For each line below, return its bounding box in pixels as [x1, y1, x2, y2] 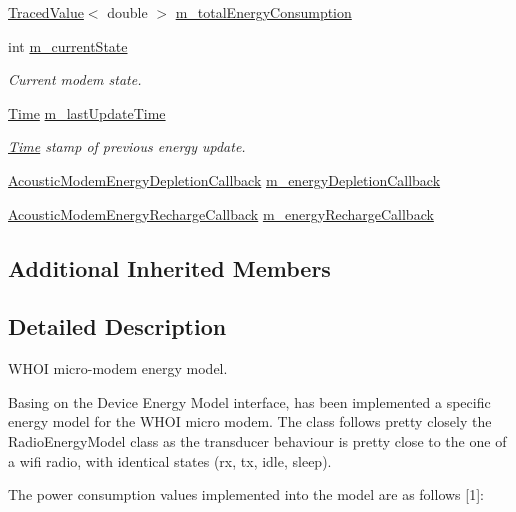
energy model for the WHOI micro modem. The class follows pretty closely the [8, 411, 492, 432]
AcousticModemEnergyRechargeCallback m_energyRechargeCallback [8, 203, 434, 224]
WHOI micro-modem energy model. [8, 358, 228, 379]
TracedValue [8, 2, 84, 22]
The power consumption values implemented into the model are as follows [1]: [8, 484, 484, 505]
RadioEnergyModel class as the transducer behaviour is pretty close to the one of [8, 430, 507, 451]
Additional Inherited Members [8, 252, 331, 283]
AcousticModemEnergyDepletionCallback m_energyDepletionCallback [8, 169, 441, 190]
